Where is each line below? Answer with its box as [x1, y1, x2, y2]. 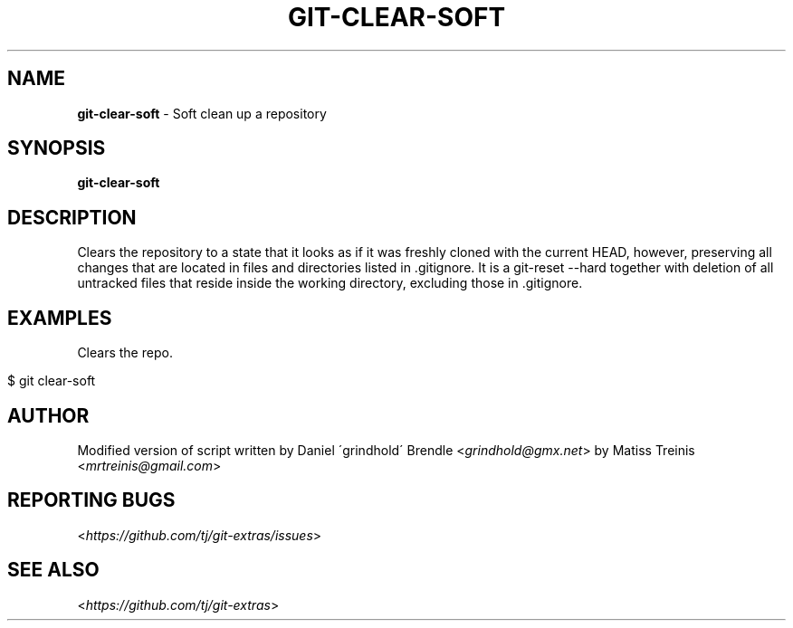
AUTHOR [7, 404, 90, 427]
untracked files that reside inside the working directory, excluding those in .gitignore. [77, 275, 583, 291]
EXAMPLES [7, 306, 112, 329]
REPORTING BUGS [7, 489, 176, 512]
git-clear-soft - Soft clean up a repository [77, 105, 327, 121]
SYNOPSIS [7, 137, 106, 160]
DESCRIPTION [7, 205, 137, 229]
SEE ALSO [7, 558, 100, 582]
